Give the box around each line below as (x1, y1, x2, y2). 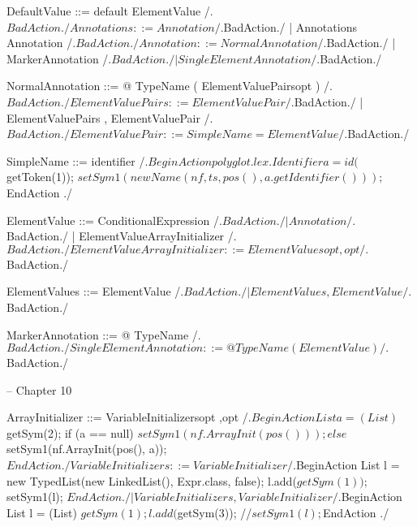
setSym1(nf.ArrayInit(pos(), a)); (6, 440, 167, 457)
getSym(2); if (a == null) (6, 424, 134, 441)
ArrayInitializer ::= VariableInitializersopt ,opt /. (6, 408, 251, 425)
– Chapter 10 (6, 381, 72, 398)
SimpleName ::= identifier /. (6, 152, 148, 169)
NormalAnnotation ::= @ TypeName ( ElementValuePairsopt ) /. (6, 77, 333, 94)
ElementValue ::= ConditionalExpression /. (6, 211, 222, 228)
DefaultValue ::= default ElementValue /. (6, 2, 213, 19)
